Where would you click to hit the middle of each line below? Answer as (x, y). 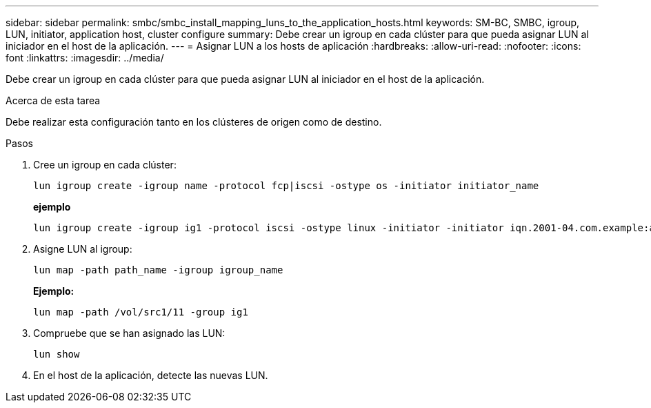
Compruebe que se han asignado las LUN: (129, 333)
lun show (57, 354)
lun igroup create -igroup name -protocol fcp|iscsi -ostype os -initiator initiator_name (286, 186)
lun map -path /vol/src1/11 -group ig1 (141, 312)
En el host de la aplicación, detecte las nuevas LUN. (151, 375)
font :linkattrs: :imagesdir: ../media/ (85, 58)
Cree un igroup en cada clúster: (105, 165)
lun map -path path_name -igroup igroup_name (158, 270)
